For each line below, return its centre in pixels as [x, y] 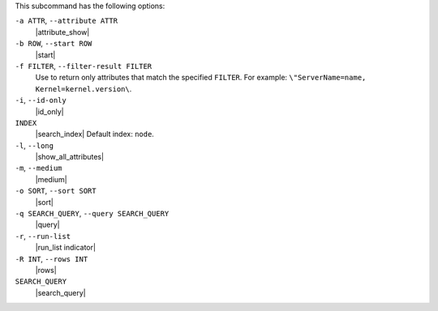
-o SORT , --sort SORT [56, 191]
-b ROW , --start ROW [54, 44]
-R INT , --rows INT [52, 258]
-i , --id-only [41, 100]
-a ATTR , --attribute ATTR [66, 21]
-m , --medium [39, 168]
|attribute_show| [62, 32]
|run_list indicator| [66, 248]
